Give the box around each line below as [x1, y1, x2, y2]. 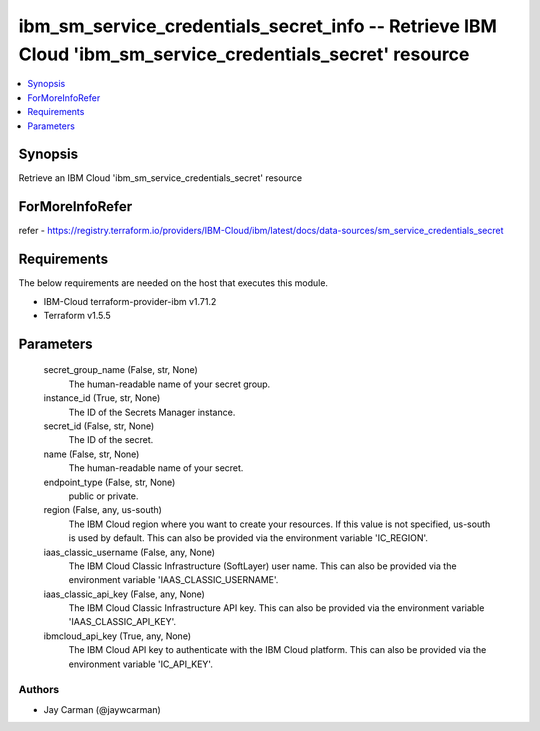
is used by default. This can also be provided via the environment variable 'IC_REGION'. [68, 532, 429, 544]
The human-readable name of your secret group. [68, 378, 271, 390]
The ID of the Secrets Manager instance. [68, 406, 236, 418]
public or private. [68, 490, 139, 502]
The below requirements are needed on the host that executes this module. [18, 277, 329, 289]
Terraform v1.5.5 [43, 310, 112, 322]
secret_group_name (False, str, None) [43, 364, 199, 376]
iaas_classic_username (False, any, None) [43, 546, 215, 558]
